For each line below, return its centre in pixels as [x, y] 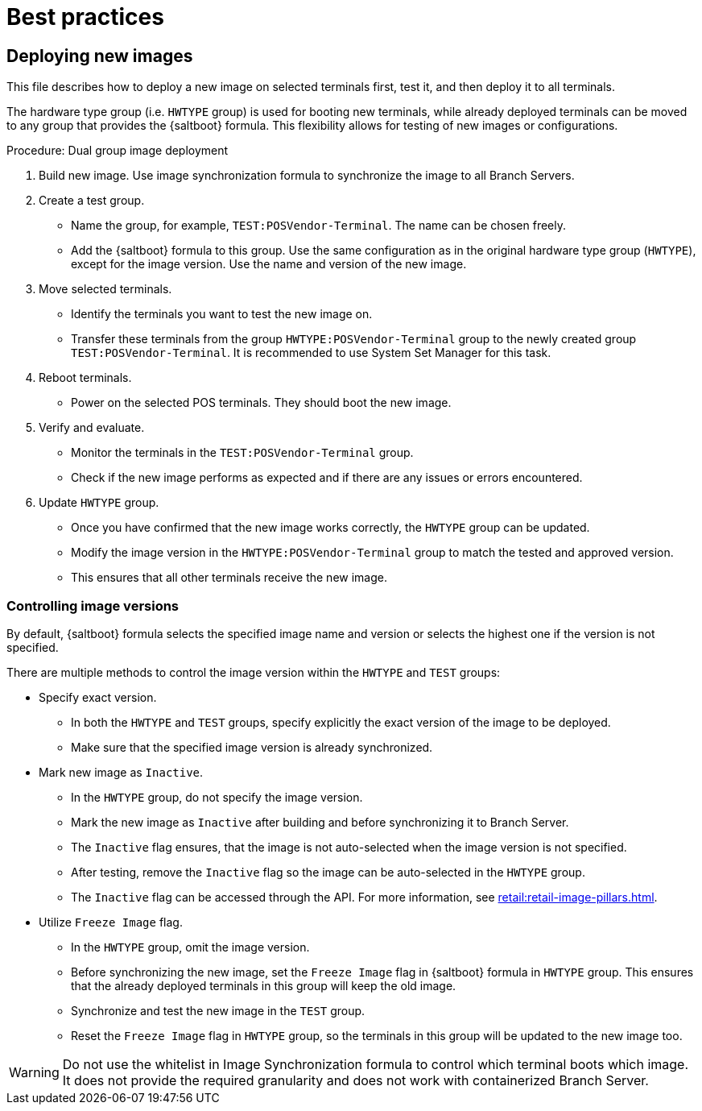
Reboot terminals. [85, 378]
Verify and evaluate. [92, 428]
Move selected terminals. [105, 289]
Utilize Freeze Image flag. [111, 922]
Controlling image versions [93, 605]
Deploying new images [100, 56]
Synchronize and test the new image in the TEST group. [218, 1010]
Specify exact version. [98, 697]
